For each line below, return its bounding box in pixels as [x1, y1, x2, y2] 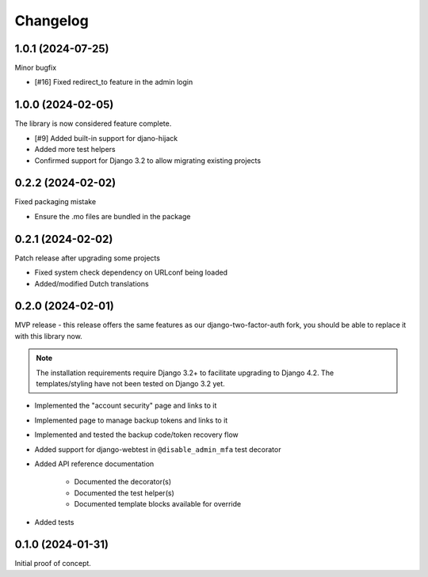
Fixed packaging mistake [14, 197, 97, 207]
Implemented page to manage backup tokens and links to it [34, 416, 228, 425]
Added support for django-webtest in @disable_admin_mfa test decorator [34, 444, 281, 454]
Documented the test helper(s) [74, 488, 174, 498]
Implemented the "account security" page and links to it [34, 400, 217, 411]
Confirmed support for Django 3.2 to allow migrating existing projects [34, 155, 262, 165]
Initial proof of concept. [14, 559, 91, 568]
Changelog [14, 12, 89, 29]
